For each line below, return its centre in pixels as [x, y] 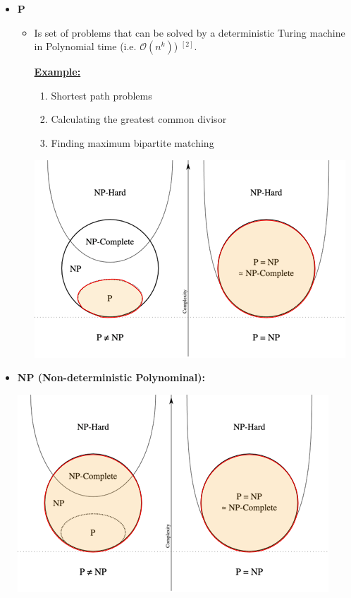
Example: [57, 72]
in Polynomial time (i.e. [85, 46]
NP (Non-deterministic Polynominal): [111, 377]
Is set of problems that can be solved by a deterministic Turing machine [190, 32]
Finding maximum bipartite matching [133, 142]
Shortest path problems [101, 95]
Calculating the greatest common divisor [139, 119]
